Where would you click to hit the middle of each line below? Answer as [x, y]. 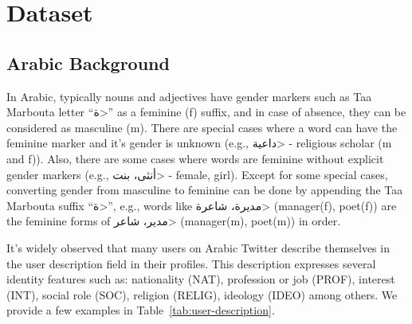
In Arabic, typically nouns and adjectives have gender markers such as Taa [189, 96]
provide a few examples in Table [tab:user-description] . [141, 310]
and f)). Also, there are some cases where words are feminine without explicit [195, 158]
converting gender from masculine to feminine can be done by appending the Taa [205, 190]
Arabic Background [88, 62]
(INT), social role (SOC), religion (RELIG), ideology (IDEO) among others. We [202, 294]
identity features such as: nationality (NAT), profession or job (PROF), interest [201, 279]
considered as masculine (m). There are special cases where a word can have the [202, 127]
